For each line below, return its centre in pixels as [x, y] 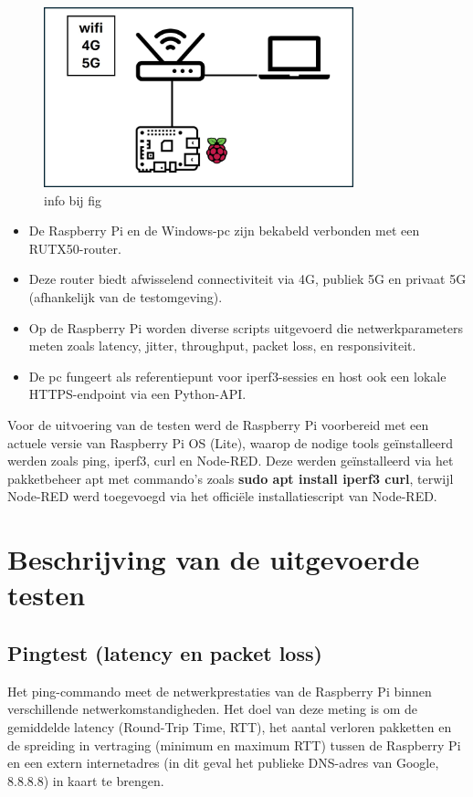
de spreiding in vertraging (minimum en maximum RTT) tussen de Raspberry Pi [234, 745]
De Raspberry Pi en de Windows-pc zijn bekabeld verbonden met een [224, 231]
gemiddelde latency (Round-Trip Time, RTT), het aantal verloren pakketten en [230, 726]
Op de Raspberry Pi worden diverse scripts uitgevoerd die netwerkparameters [246, 327]
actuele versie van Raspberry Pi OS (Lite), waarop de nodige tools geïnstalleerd [230, 442]
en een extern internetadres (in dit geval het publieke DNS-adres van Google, [223, 763]
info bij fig [73, 199]
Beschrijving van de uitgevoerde [214, 559]
